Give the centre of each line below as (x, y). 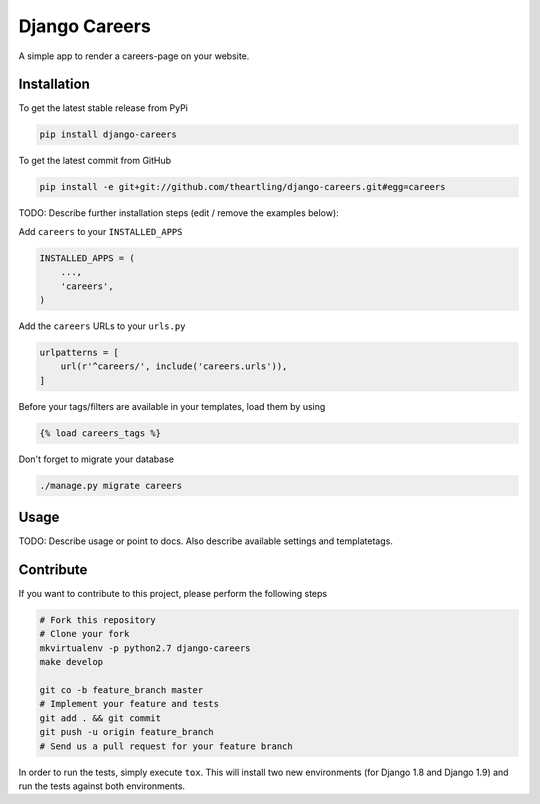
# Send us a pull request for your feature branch (166, 746)
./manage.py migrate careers (111, 485)
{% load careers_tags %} (100, 433)
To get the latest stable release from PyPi (103, 108)
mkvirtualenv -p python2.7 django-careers (145, 648)
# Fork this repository (98, 620)
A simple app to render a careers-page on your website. (134, 56)
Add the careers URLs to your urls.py (102, 326)
